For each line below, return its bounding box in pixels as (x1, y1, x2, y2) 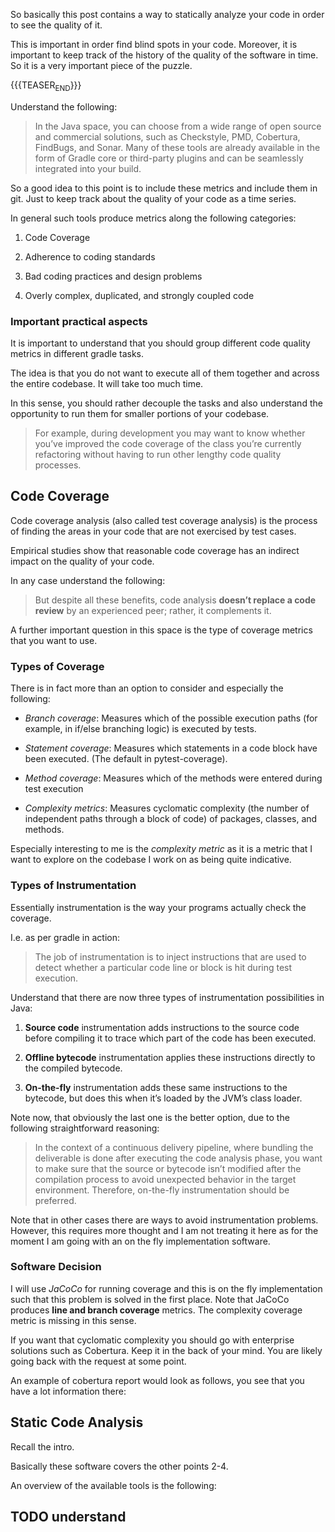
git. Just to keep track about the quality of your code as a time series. (10, 192, 297, 204)
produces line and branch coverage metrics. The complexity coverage (10, 1304, 303, 1316)
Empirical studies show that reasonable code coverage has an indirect (10, 544, 300, 556)
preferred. (34, 1194, 77, 1206)
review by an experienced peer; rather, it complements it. (34, 604, 272, 616)
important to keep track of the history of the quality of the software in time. (10, 49, 319, 61)
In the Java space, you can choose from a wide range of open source (34, 120, 322, 132)
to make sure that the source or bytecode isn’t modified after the (34, 1162, 302, 1174)
